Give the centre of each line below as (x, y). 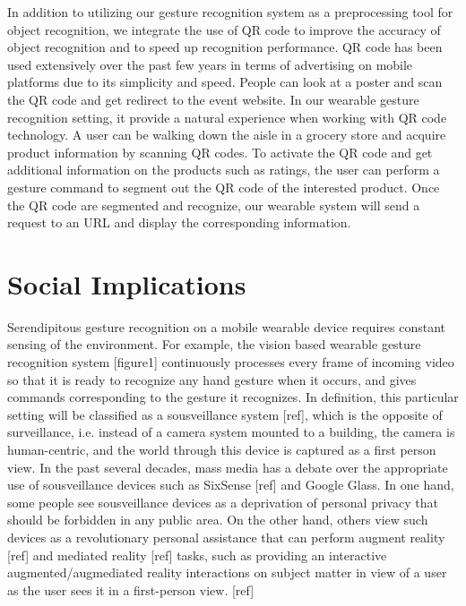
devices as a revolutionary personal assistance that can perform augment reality (226, 537)
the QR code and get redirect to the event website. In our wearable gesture (213, 99)
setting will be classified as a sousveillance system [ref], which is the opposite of (225, 414)
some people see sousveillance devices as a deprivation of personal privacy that (223, 502)
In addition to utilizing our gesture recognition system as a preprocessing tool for (230, 12)
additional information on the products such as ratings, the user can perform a (224, 170)
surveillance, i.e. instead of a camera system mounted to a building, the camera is (231, 432)
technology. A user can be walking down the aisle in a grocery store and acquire (227, 135)
